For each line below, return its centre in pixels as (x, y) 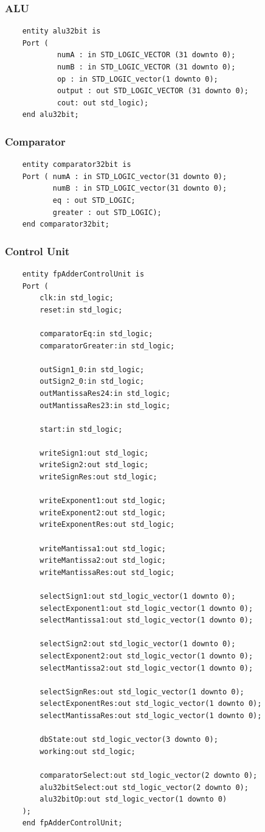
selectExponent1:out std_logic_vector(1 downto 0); (146, 608)
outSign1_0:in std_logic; (92, 369)
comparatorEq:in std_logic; (96, 333)
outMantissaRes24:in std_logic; (105, 393)
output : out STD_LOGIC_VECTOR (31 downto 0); (153, 91)
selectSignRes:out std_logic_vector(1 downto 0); (142, 692)
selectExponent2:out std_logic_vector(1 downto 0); (146, 656)
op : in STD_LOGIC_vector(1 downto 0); (137, 79)
